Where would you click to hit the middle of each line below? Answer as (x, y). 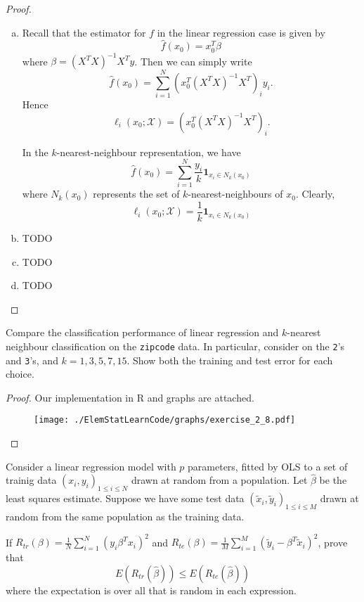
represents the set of (136, 194)
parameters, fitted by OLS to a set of (268, 466)
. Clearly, (315, 194)
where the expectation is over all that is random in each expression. (151, 590)
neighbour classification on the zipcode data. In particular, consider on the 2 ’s (175, 346)
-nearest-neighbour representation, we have (149, 152)
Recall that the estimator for (84, 32)
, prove (333, 542)
